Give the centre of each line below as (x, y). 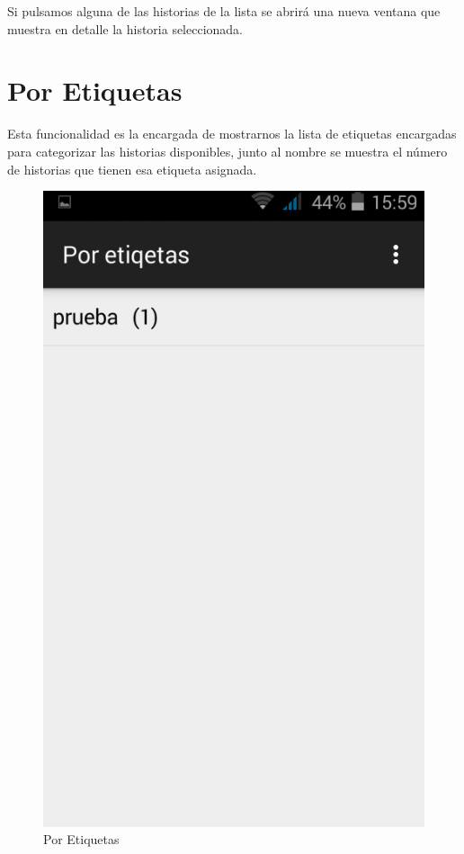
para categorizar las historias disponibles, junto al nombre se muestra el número (228, 151)
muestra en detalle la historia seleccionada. (125, 28)
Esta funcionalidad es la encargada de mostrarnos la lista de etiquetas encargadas (232, 134)
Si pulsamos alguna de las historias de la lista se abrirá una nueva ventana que (224, 11)
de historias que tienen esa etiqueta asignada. (132, 169)
